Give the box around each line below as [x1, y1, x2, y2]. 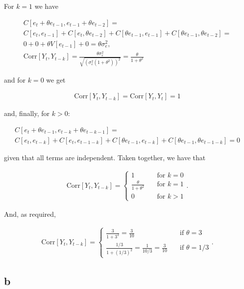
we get [46, 74, 66, 85]
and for [4, 74, 26, 85]
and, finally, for [4, 108, 50, 118]
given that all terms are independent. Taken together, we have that [4, 152, 206, 163]
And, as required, [4, 208, 56, 219]
